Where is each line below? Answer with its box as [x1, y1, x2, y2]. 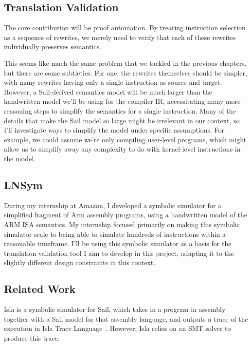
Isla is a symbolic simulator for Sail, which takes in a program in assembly [4, 304, 226, 314]
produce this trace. [4, 332, 60, 343]
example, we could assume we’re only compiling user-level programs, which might [4, 134, 247, 144]
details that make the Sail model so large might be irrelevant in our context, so [4, 115, 240, 125]
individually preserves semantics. [4, 41, 101, 52]
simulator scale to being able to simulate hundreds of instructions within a [4, 229, 226, 239]
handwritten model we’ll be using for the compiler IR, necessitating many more [4, 96, 241, 106]
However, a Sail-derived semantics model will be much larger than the [4, 86, 213, 96]
